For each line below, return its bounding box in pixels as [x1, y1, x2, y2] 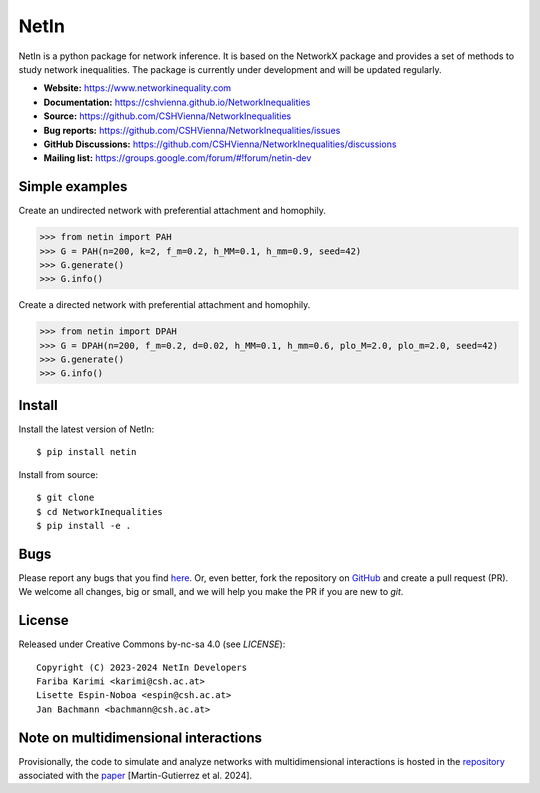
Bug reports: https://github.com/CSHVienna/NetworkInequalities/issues [43, 124, 341, 136]
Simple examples [18, 178, 128, 195]
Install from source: [18, 468, 99, 480]
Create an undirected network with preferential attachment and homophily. [18, 205, 327, 217]
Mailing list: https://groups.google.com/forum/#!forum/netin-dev [43, 152, 312, 164]
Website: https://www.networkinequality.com [43, 82, 232, 94]
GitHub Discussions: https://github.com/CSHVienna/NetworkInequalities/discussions [43, 138, 397, 150]
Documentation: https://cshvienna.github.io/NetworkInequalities [43, 96, 311, 108]
